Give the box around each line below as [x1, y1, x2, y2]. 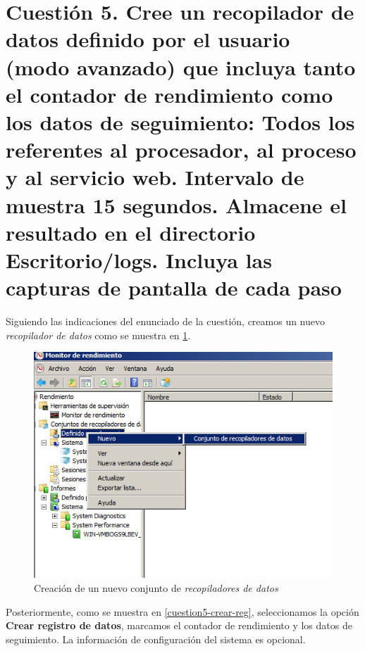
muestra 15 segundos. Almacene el [6, 190, 347, 219]
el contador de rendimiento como [6, 80, 333, 108]
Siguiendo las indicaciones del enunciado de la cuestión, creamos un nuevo [6, 314, 326, 328]
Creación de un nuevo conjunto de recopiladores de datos [34, 581, 278, 595]
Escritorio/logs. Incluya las [6, 245, 272, 274]
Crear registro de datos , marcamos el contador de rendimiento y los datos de [6, 618, 352, 633]
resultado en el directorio [6, 217, 256, 246]
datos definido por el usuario [6, 25, 290, 53]
